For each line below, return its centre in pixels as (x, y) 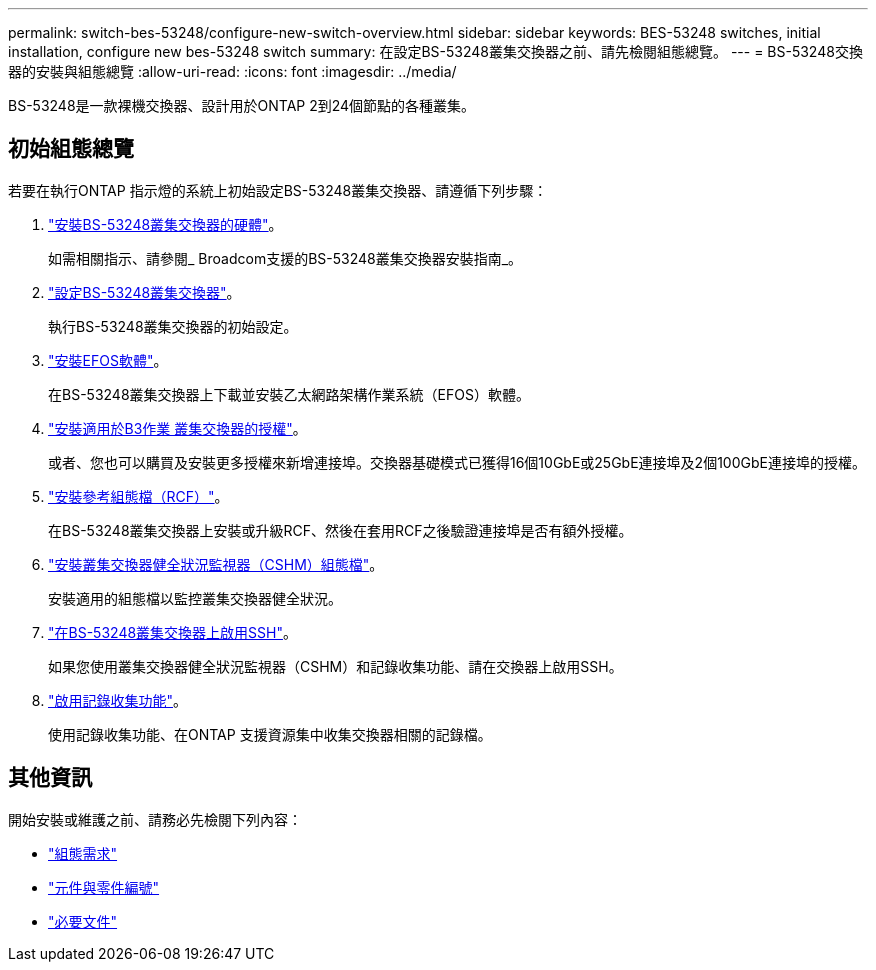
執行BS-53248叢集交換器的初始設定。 (173, 326)
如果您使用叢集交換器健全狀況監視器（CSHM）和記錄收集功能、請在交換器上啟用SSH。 (335, 666)
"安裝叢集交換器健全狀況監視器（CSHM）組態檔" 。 (216, 564)
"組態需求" (83, 853)
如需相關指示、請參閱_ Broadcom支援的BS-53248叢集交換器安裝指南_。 (285, 258)
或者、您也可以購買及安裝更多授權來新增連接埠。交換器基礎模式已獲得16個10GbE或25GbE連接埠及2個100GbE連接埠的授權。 (457, 462)
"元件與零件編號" (104, 887)
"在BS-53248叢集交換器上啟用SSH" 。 (172, 632)
